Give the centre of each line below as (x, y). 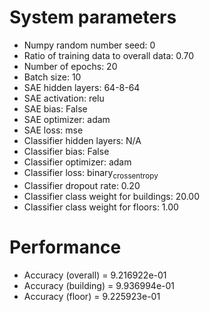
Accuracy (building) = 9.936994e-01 (99, 285)
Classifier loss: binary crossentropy (91, 173)
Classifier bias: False (66, 151)
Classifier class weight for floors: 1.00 (101, 207)
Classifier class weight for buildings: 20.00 (112, 196)
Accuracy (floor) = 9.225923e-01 (92, 296)
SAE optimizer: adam (67, 119)
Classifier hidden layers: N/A (82, 140)
